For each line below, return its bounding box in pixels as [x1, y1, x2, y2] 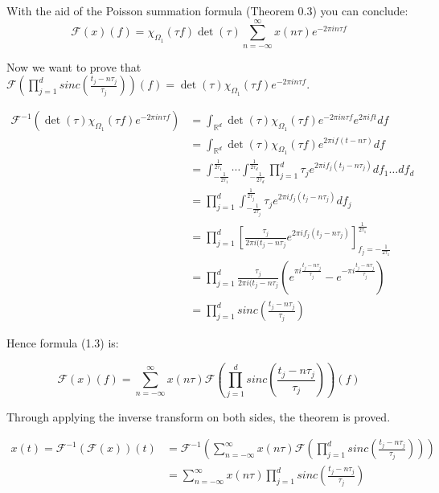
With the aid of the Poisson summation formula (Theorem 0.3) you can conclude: [6, 2, 408, 18]
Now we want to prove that [6, 58, 142, 75]
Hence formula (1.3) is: [6, 335, 119, 351]
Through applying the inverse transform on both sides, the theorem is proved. [6, 408, 391, 425]
